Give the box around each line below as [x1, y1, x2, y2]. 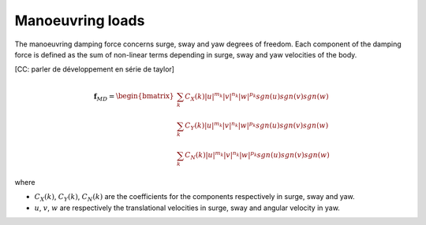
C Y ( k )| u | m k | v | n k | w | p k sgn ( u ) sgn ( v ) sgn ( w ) [184, 120, 329, 132]
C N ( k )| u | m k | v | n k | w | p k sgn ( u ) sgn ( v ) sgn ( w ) [184, 149, 331, 161]
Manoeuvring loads [14, 12, 145, 29]
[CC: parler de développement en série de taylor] [14, 65, 175, 74]
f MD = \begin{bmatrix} [93, 91, 174, 102]
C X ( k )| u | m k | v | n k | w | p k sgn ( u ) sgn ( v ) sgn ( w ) [184, 90, 329, 102]
